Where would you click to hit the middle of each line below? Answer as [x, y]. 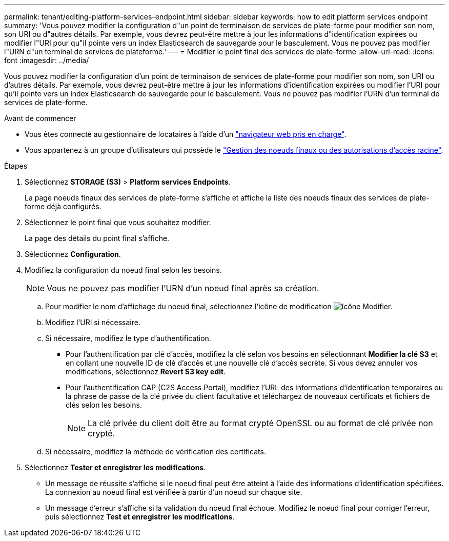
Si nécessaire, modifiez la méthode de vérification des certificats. [156, 452]
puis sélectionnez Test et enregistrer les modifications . [140, 517]
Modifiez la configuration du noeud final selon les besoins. [123, 270]
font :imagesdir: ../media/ [47, 60]
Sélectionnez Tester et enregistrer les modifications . [115, 467]
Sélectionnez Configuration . [73, 254]
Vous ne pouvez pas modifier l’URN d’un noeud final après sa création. [183, 288]
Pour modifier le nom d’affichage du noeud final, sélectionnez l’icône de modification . [219, 306]
